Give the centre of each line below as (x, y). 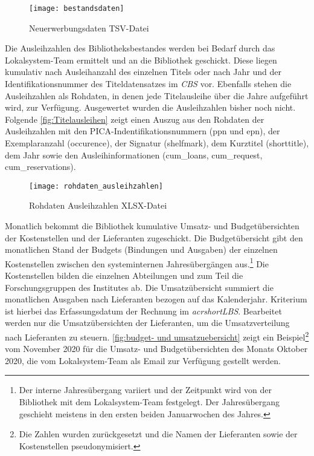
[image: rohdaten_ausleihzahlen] (96, 186)
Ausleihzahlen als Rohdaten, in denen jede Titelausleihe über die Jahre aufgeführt (157, 95)
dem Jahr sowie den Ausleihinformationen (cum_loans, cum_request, (134, 155)
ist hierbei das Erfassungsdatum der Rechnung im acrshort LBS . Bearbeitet (143, 311)
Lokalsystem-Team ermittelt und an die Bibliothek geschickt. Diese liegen (141, 60)
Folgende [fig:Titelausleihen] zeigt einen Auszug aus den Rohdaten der (135, 119)
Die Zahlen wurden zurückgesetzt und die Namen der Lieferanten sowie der (158, 434)
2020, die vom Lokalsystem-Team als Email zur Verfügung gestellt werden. (143, 360)
